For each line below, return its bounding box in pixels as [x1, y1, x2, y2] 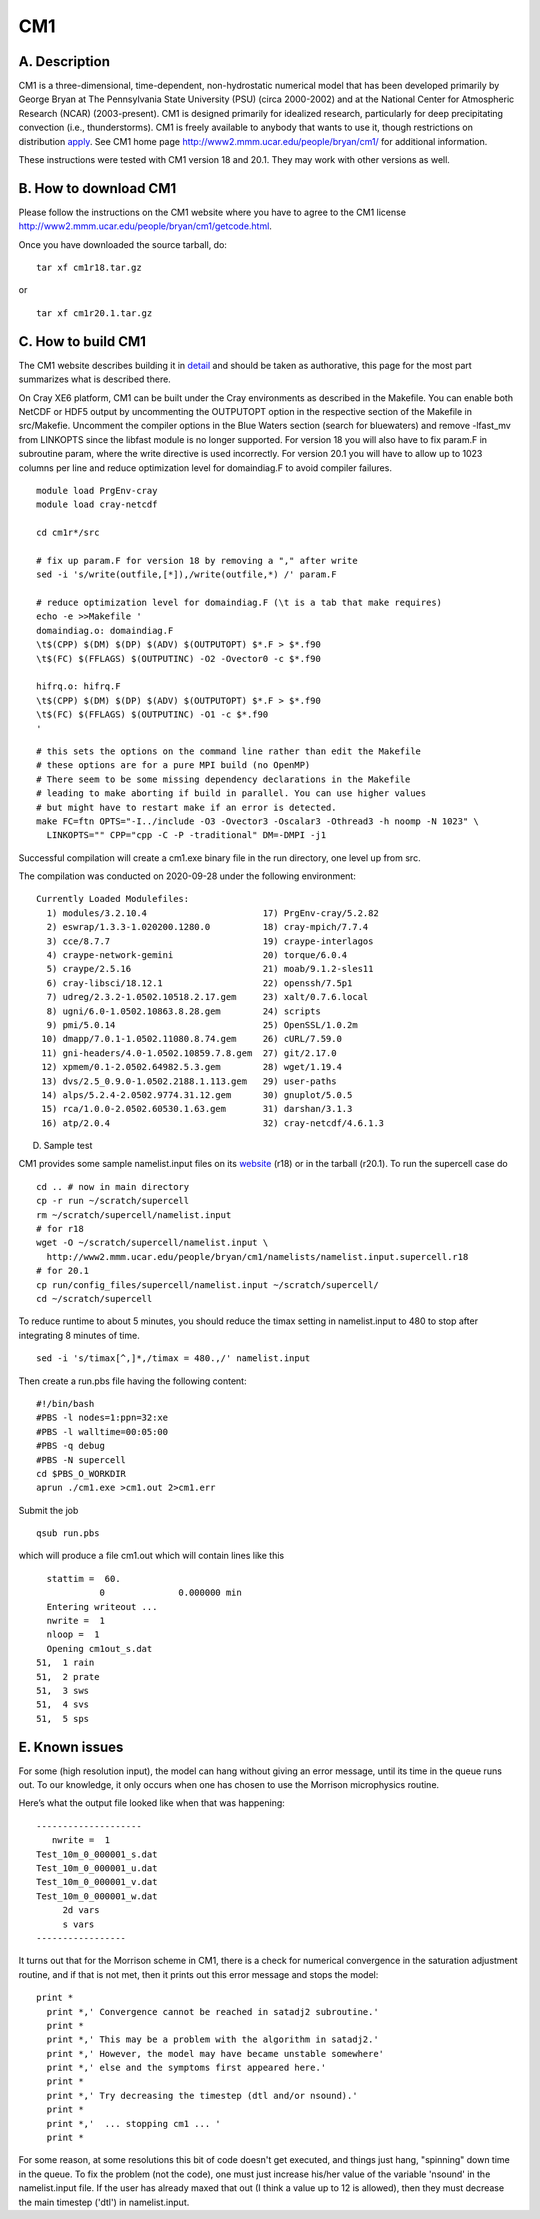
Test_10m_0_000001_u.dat [36, 1863, 158, 1874]
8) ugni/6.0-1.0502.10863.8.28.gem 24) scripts [46, 1005, 322, 1017]
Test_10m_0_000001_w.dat [36, 1890, 158, 1902]
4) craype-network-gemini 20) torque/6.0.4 [46, 950, 348, 961]
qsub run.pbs [36, 1528, 100, 1539]
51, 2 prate [36, 1671, 100, 1682]
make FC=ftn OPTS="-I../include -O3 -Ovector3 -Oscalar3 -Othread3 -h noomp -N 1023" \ [36, 815, 480, 827]
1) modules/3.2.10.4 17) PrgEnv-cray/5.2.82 [46, 907, 379, 919]
